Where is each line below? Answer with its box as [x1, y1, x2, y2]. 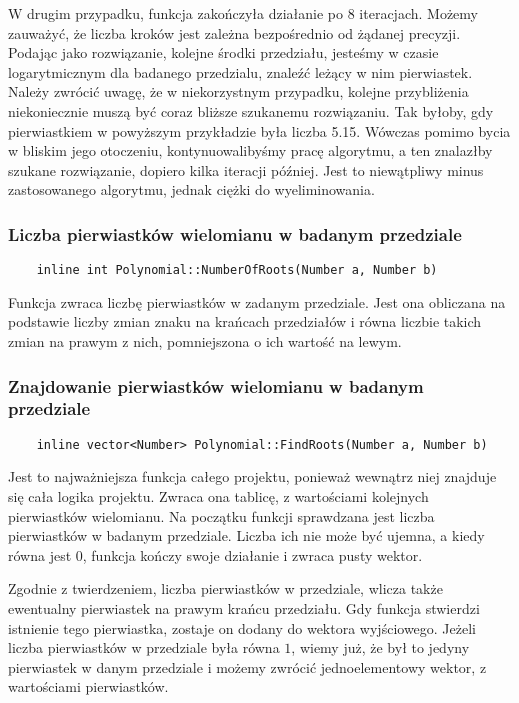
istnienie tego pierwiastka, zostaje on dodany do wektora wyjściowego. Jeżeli [8, 617, 476, 638]
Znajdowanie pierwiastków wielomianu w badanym [8, 373, 424, 398]
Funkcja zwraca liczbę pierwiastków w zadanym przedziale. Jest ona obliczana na [8, 291, 506, 312]
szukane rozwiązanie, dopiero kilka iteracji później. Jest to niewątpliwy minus [8, 159, 484, 180]
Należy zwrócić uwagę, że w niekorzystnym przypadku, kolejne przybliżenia [8, 81, 469, 102]
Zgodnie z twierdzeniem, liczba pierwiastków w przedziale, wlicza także [8, 578, 443, 599]
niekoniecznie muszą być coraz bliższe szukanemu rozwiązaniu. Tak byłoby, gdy [8, 100, 494, 121]
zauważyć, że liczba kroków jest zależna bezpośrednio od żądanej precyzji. [8, 22, 461, 43]
